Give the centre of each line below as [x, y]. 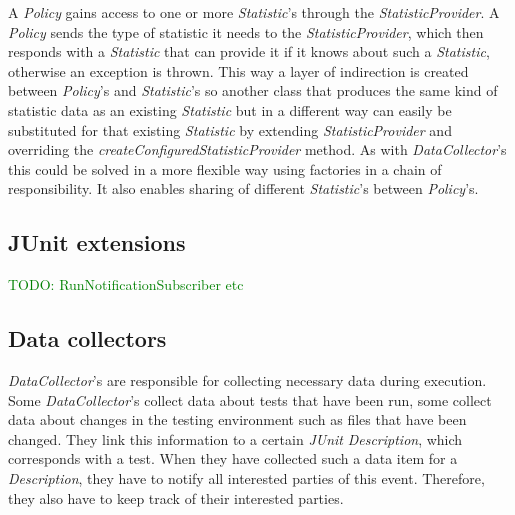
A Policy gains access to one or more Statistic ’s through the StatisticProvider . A [254, 12]
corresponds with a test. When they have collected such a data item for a [233, 458]
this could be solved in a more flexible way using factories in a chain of [225, 168]
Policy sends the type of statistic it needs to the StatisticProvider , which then [246, 31]
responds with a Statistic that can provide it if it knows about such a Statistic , [249, 51]
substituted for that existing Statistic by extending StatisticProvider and [230, 129]
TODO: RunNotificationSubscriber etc [126, 284]
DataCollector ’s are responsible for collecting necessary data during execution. [247, 379]
